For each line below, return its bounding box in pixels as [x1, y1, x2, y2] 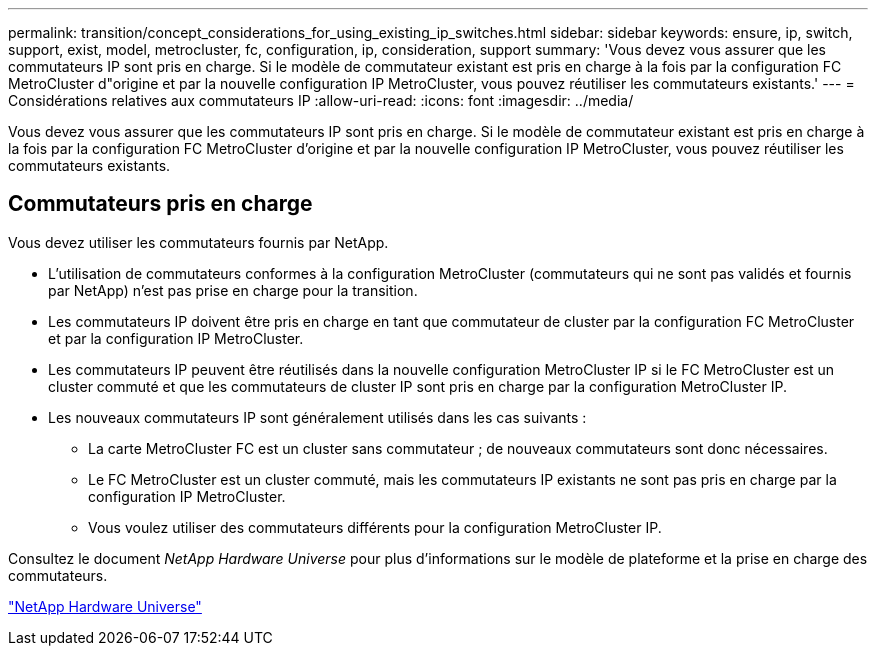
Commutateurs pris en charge [8, 191, 313, 217]
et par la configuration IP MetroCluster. [48, 329, 304, 347]
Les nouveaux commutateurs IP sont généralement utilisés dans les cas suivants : [48, 408, 587, 426]
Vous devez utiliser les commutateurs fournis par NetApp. [8, 233, 389, 251]
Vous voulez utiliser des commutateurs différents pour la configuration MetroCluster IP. [88, 518, 662, 536]
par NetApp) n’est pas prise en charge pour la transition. [48, 281, 418, 299]
